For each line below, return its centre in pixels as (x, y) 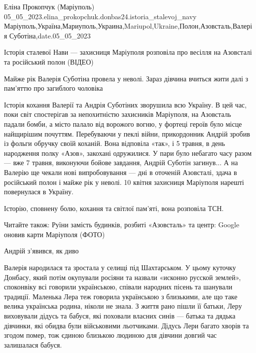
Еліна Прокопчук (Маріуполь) (49, 6)
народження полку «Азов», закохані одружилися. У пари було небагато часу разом (128, 153)
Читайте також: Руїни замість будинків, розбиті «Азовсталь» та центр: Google (122, 225)
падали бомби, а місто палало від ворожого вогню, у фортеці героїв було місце (123, 124)
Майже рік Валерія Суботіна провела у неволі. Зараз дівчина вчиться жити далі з (126, 78)
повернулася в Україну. (39, 192)
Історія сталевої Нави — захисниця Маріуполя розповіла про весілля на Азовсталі (128, 52)
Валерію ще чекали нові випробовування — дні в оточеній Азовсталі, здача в (121, 172)
